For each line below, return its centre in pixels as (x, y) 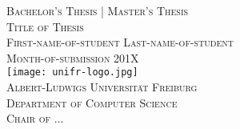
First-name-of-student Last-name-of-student (120, 42)
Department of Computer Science (92, 102)
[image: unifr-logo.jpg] (72, 73)
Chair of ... (35, 118)
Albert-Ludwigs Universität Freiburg (102, 87)
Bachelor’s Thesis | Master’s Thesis (98, 10)
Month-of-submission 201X (73, 57)
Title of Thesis (45, 26)
